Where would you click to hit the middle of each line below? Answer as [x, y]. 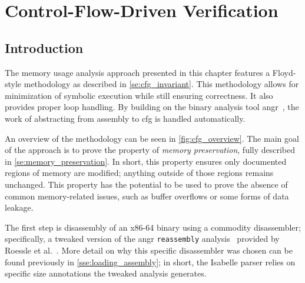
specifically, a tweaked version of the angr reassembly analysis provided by [142, 239]
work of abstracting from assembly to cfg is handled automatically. [125, 118]
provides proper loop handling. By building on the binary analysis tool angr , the [152, 107]
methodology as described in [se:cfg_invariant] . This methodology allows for [161, 84]
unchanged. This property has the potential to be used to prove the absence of [146, 184]
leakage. [19, 207]
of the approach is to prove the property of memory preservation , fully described [150, 150]
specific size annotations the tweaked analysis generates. [106, 273]
